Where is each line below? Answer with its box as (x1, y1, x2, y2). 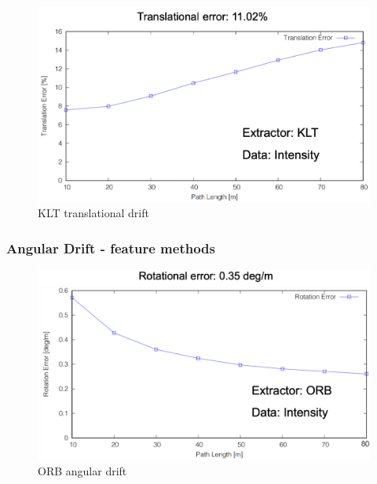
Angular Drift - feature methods (6, 238, 215, 257)
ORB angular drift (38, 463, 127, 479)
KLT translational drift (38, 205, 149, 221)
